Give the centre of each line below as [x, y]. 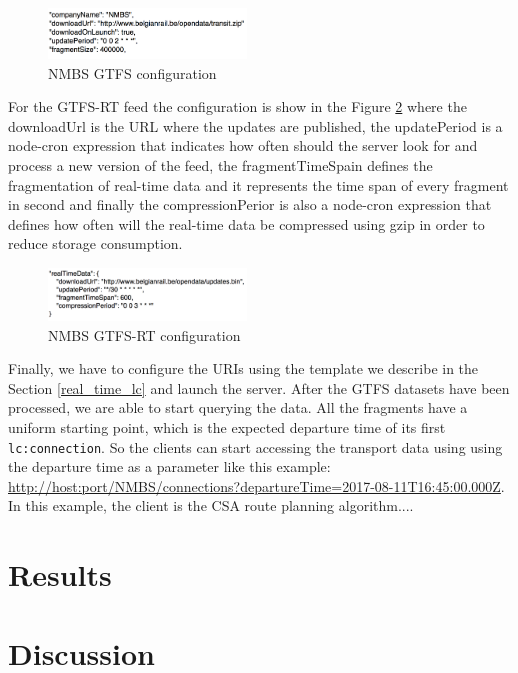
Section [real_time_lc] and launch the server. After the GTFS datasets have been [259, 387]
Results [60, 574]
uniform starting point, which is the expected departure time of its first [227, 426]
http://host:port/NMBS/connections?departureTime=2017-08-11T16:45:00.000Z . [256, 485]
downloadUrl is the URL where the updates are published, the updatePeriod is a [255, 125]
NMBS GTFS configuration [132, 72]
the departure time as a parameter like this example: [169, 466]
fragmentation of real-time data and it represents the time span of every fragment [258, 184]
